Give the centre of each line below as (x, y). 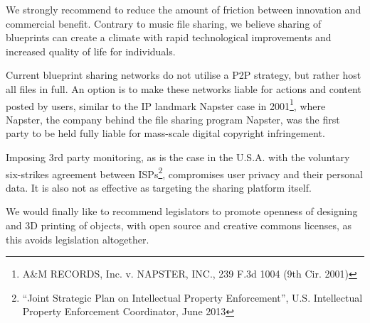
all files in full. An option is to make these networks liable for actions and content (184, 88)
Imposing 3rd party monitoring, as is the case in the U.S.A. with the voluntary (178, 157)
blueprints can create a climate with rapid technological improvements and (169, 37)
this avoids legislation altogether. (78, 239)
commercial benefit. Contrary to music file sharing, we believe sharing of (164, 23)
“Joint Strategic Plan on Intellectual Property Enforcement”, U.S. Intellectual (192, 297)
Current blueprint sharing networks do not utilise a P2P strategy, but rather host (184, 75)
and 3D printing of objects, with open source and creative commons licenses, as (179, 225)
